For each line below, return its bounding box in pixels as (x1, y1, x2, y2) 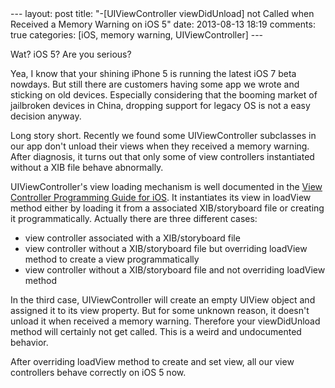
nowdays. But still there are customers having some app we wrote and (10, 78, 300, 90)
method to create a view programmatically (24, 253, 200, 265)
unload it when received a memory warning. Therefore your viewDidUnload (10, 315, 321, 327)
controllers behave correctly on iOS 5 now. (10, 367, 187, 378)
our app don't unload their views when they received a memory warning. (10, 140, 310, 152)
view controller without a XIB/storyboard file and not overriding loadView (24, 264, 326, 276)
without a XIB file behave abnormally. (10, 162, 164, 173)
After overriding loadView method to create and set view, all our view (10, 356, 295, 367)
